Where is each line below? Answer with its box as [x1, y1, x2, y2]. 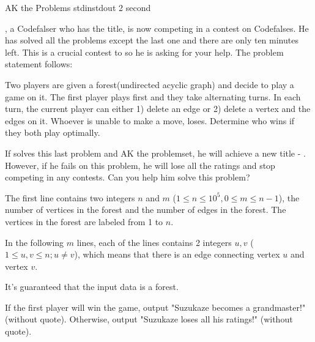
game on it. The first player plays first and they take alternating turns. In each [5, 90, 301, 103]
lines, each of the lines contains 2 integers [76, 236, 232, 248]
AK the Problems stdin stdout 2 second [5, 1, 151, 13]
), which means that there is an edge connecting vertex [74, 248, 280, 261]
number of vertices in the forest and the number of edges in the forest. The [5, 203, 286, 216]
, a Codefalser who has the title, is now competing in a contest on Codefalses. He [5, 21, 309, 34]
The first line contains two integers [5, 191, 135, 204]
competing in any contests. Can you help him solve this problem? [5, 171, 250, 184]
